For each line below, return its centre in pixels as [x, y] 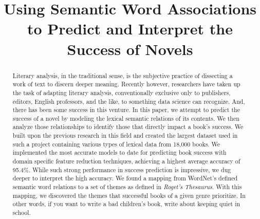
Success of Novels [130, 49]
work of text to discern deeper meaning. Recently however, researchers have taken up [126, 84]
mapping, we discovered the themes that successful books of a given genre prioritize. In [129, 195]
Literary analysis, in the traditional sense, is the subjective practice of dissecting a [123, 75]
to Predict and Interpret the [130, 29]
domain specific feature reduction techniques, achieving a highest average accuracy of [126, 161]
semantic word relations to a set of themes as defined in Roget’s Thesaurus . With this [127, 187]
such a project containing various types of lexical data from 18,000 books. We [116, 144]
